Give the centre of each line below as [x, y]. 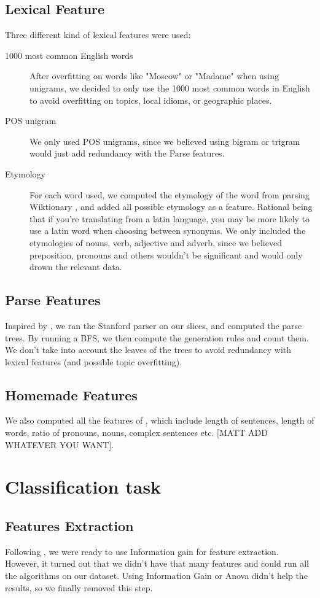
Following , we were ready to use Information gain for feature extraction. [142, 551]
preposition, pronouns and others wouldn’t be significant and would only [166, 254]
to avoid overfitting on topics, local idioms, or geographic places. [151, 100]
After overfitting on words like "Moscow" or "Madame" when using [154, 76]
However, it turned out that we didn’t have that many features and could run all [157, 563]
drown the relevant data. [76, 267]
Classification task [83, 487]
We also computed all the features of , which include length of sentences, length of [160, 420]
